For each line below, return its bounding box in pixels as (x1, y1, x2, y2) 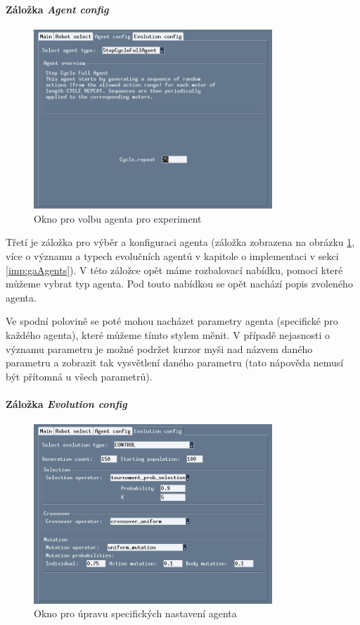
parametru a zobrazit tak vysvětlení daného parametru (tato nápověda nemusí (6, 355, 344, 370)
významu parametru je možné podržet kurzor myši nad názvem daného (6, 341, 313, 356)
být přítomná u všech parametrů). (6, 369, 153, 383)
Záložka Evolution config (6, 396, 127, 411)
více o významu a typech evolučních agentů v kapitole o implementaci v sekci (6, 248, 339, 263)
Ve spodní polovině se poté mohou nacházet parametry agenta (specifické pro (6, 314, 338, 328)
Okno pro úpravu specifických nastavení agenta (34, 606, 237, 621)
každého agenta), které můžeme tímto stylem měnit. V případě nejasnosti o (6, 327, 330, 342)
